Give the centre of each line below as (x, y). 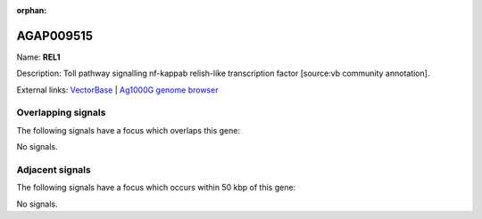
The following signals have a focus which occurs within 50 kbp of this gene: (156, 188)
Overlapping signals (61, 113)
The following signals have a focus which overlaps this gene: (129, 130)
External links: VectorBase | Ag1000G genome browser (117, 90)
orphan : (32, 10)
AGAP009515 (55, 36)
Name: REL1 (38, 57)
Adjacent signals (54, 169)
